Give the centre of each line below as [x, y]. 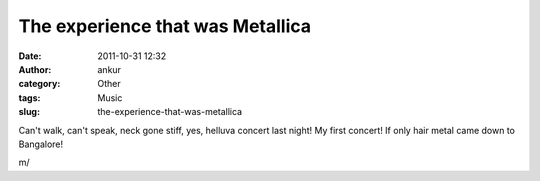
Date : [30, 56]
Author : [35, 69]
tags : [29, 97]
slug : [29, 112]
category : [39, 84]
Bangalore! [41, 144]
